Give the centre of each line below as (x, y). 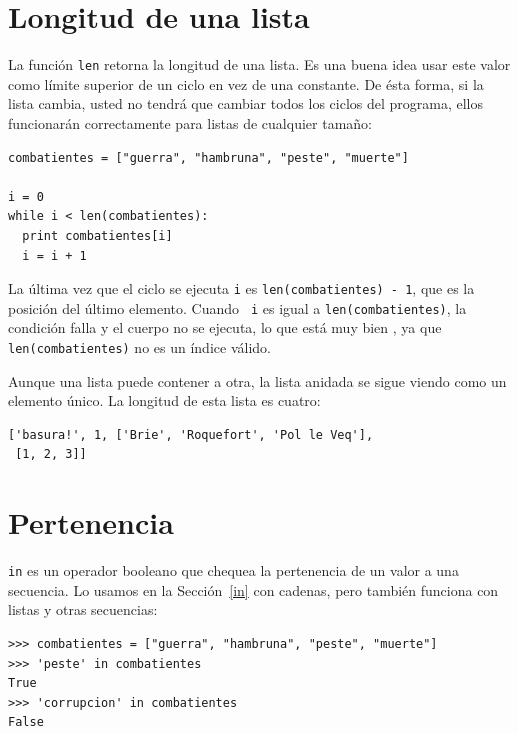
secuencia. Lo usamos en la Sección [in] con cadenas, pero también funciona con (253, 589)
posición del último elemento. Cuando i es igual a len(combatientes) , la (237, 307)
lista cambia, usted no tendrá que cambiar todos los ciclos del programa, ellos (246, 103)
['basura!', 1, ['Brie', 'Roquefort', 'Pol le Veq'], (191, 434)
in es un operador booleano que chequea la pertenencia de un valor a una (233, 570)
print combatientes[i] (97, 235)
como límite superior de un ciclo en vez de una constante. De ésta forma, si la (246, 83)
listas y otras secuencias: (83, 609)
